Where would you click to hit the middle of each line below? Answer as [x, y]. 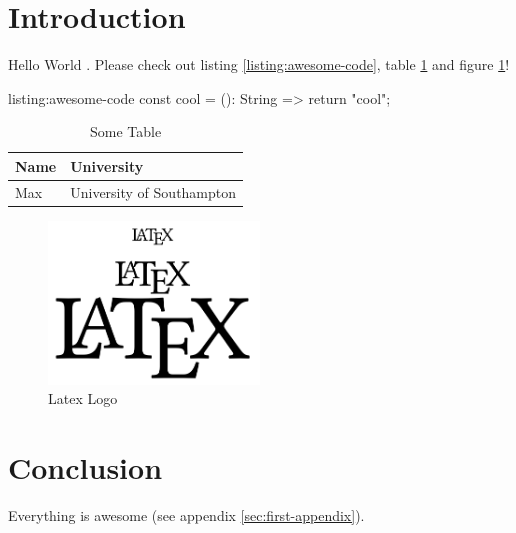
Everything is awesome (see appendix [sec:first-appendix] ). [186, 514]
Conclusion [85, 467]
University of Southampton [153, 191]
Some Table [125, 131]
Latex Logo [83, 398]
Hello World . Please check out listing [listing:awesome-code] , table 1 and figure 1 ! [259, 64]
